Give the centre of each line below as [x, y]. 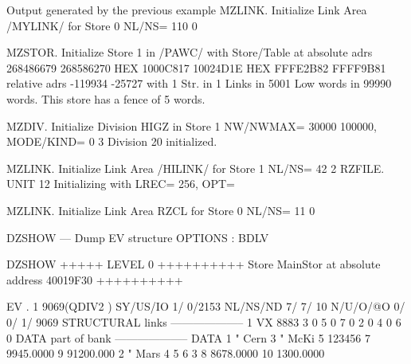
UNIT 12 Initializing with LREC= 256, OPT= [121, 184]
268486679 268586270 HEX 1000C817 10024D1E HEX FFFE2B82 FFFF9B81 [196, 67]
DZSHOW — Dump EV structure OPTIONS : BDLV [138, 237]
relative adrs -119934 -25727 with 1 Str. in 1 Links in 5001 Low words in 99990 [199, 83]
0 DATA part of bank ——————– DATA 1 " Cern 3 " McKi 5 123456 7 [188, 337]
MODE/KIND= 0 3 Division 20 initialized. [112, 141]
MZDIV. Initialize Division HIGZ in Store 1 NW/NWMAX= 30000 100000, [192, 125]
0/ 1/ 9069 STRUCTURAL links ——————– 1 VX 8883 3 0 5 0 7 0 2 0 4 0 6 [204, 321]
